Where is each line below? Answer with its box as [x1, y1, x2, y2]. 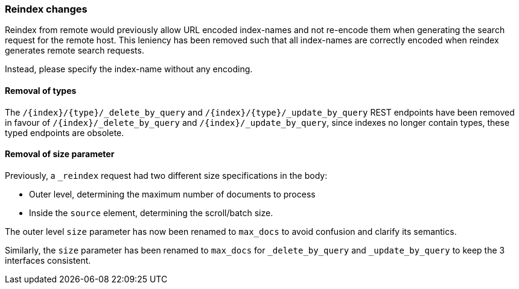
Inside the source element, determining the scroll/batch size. [29, 207, 273, 218]
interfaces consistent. [5, 255, 91, 266]
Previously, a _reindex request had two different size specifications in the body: [5, 170, 328, 181]
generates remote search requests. [5, 45, 144, 56]
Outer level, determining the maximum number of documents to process [29, 188, 316, 199]
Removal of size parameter [5, 149, 115, 160]
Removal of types [5, 85, 77, 96]
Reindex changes [5, 3, 88, 15]
